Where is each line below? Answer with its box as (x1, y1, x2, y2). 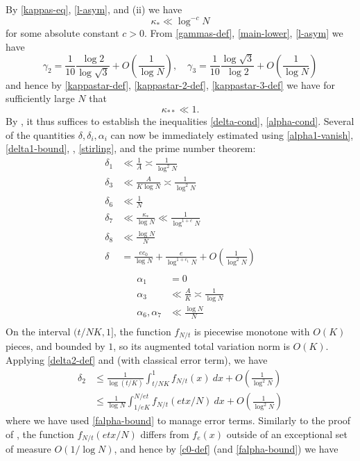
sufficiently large (6, 91, 75, 106)
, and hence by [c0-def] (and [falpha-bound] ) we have (114, 442, 338, 456)
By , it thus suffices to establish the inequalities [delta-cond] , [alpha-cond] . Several (6, 114, 354, 128)
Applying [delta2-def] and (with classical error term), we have (6, 352, 268, 367)
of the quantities (6, 127, 76, 142)
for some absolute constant (6, 26, 119, 40)
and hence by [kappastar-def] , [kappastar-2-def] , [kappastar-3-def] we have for (6, 77, 335, 92)
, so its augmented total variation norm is (113, 339, 290, 353)
